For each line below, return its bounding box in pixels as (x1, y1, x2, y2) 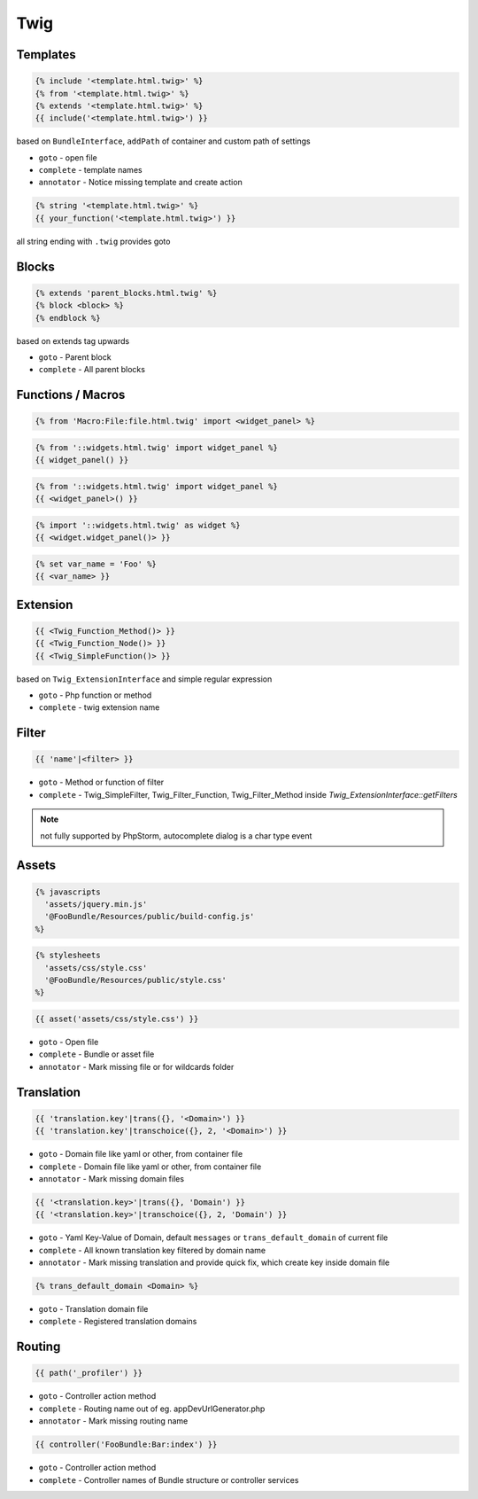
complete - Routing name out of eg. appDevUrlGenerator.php (38, 1403, 266, 1414)
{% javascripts (35, 886, 101, 897)
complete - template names (38, 165, 143, 176)
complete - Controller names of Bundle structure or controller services (38, 1474, 299, 1485)
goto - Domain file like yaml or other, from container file (38, 1149, 243, 1159)
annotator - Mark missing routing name (38, 1416, 189, 1426)
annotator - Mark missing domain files (38, 1173, 185, 1183)
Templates (16, 47, 76, 62)
